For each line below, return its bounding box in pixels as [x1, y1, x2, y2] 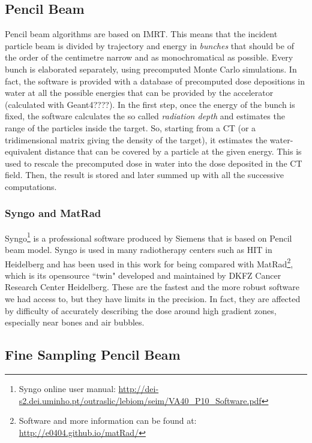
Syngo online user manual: [19, 382, 116, 394]
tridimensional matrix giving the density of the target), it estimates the [5, 133, 268, 146]
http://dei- [118, 382, 159, 394]
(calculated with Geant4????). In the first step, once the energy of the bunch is [5, 98, 295, 110]
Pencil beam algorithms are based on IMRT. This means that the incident [5, 28, 278, 40]
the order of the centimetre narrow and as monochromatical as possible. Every [5, 51, 293, 64]
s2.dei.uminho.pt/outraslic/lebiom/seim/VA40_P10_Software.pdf [19, 394, 262, 406]
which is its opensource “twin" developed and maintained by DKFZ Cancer [5, 269, 281, 281]
